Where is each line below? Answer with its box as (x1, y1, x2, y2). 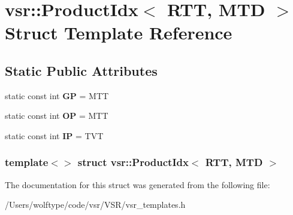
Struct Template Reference (5, 20, 232, 45)
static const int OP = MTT (5, 109, 108, 122)
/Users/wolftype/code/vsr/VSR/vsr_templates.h (5, 198, 186, 211)
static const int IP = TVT (5, 129, 104, 142)
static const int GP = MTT (5, 89, 109, 102)
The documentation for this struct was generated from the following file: (5, 178, 270, 191)
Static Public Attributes (5, 61, 158, 79)
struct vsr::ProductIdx (77, 155, 189, 170)
